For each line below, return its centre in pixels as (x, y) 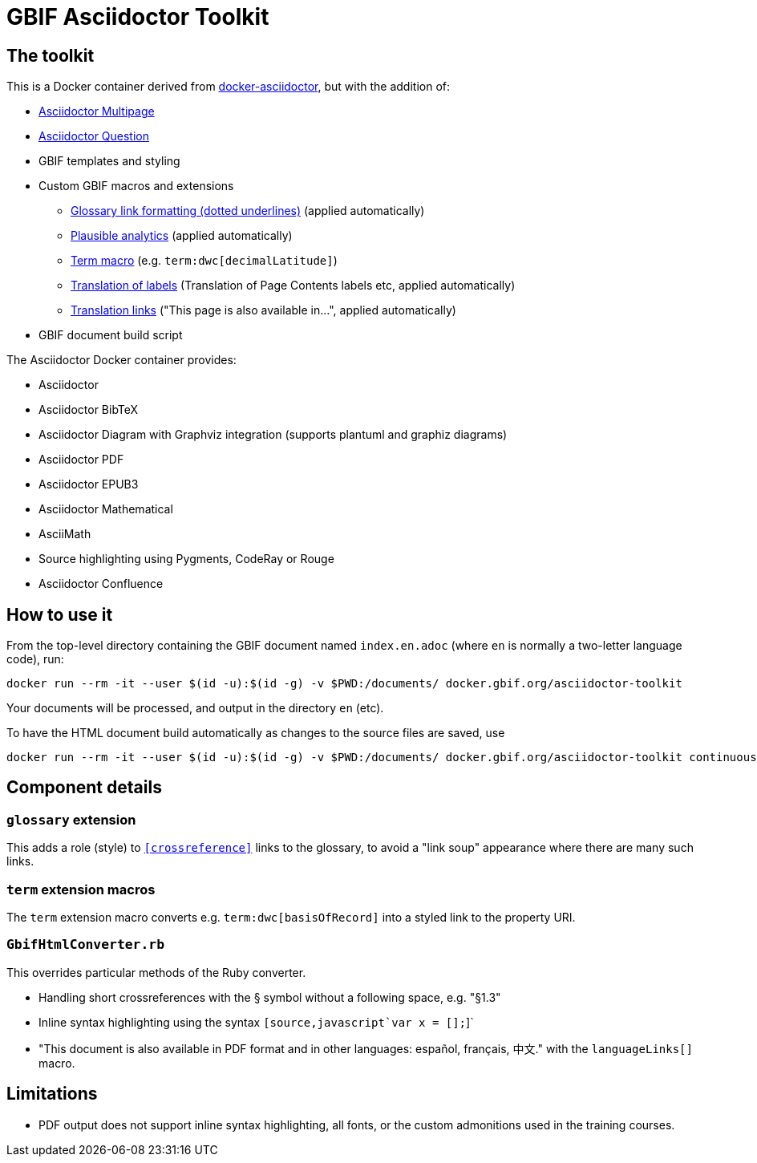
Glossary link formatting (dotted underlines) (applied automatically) (248, 211)
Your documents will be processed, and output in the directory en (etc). (195, 708)
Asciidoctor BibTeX (89, 410)
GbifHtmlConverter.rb (85, 945)
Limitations (52, 1094)
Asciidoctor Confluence (101, 584)
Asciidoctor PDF (81, 460)
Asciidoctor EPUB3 (89, 484)
